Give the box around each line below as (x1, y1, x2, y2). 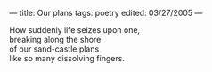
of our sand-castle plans (9, 44, 100, 54)
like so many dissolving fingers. (9, 53, 125, 63)
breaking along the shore (9, 35, 102, 44)
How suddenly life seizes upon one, (9, 25, 141, 35)
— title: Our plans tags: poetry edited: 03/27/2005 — (9, 8, 203, 18)
